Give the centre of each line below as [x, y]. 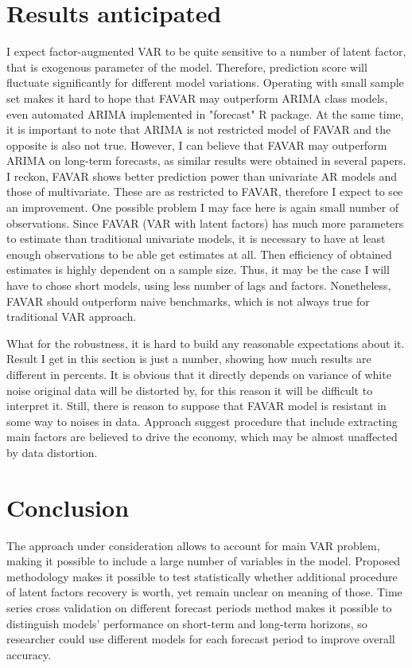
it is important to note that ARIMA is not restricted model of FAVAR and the [199, 129]
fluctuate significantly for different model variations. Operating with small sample [205, 82]
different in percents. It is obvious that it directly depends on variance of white [199, 374]
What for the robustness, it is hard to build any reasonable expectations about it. [206, 343]
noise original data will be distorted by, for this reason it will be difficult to [190, 390]
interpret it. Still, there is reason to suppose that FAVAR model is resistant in [196, 406]
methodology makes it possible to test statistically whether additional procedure [202, 576]
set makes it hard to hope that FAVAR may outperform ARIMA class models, [197, 98]
